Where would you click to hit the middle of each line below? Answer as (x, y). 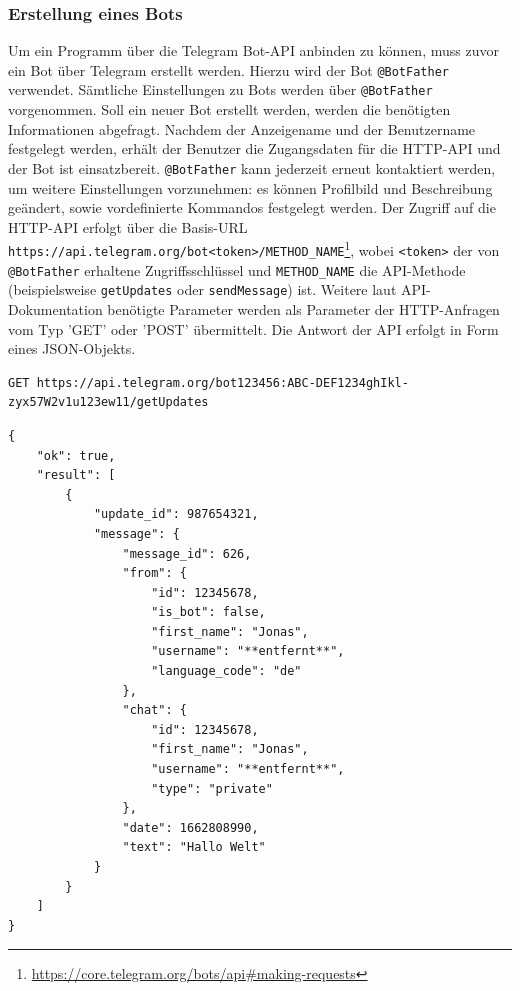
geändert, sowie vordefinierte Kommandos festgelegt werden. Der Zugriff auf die (252, 207)
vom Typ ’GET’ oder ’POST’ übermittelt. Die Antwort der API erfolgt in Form (253, 328)
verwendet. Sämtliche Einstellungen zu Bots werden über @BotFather (220, 89)
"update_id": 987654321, (176, 514)
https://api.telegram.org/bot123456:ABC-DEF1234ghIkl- (222, 382)
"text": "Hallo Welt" (194, 847)
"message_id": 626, (187, 553)
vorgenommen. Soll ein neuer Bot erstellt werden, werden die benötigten (229, 109)
